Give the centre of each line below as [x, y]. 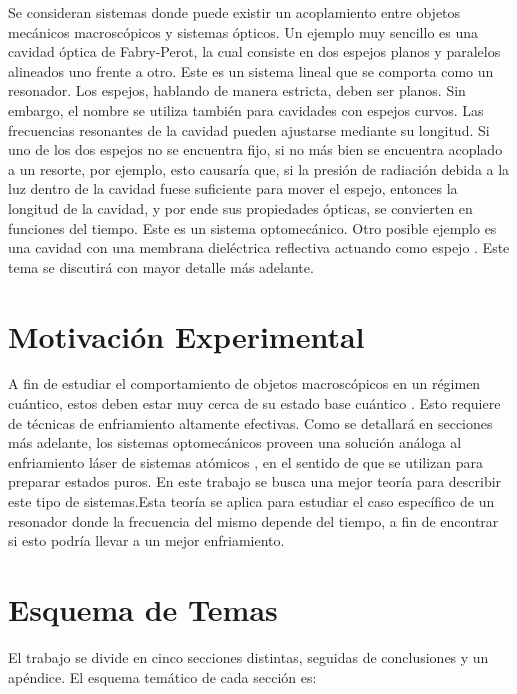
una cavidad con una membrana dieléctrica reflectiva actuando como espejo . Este [259, 247]
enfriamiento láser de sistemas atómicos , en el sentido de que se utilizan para [246, 461]
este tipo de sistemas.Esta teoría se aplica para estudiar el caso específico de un [251, 501]
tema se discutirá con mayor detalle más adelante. [161, 266]
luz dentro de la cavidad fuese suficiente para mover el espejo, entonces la [233, 188]
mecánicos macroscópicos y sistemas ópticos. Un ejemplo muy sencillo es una [243, 31]
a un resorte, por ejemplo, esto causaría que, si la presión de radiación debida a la [259, 168]
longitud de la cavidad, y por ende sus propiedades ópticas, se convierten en [240, 207]
